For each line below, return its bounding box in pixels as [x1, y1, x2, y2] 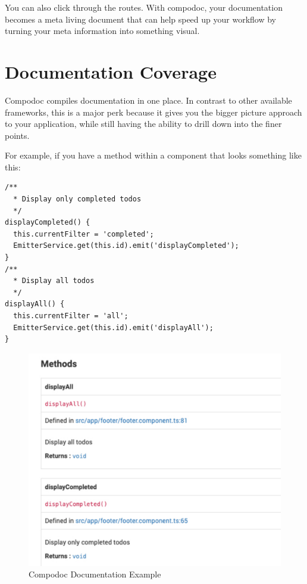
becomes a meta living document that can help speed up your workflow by [5, 13, 276, 25]
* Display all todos [13, 277, 95, 285]
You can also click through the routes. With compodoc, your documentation [5, 1, 283, 13]
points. [5, 129, 30, 141]
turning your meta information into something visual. [5, 24, 200, 37]
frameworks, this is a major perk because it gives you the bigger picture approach [5, 105, 302, 118]
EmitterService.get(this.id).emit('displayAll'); [13, 323, 214, 332]
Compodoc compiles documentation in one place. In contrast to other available [5, 94, 292, 106]
